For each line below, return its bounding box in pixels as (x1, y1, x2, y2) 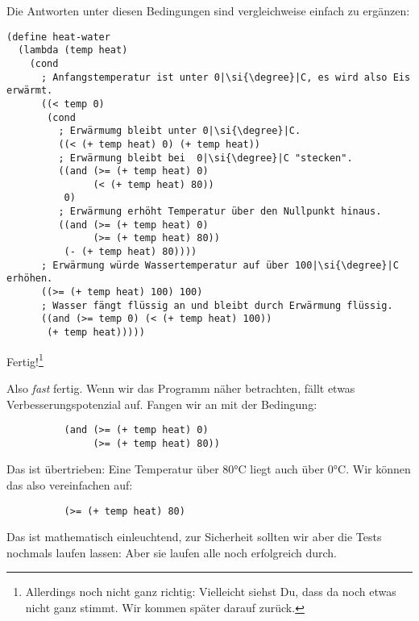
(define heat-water (6, 31, 110, 43)
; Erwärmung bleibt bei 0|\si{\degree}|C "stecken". (58, 152, 353, 164)
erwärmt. (6, 85, 53, 97)
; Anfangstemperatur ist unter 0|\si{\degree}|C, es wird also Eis (40, 71, 411, 83)
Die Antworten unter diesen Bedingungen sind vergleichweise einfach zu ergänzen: (6, 2, 410, 19)
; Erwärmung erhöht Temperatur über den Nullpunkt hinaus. (58, 206, 382, 218)
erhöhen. (6, 273, 53, 285)
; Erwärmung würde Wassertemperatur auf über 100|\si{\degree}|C (40, 259, 399, 271)
